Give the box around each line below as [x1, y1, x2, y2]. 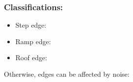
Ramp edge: [15, 36, 51, 46]
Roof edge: [15, 52, 47, 63]
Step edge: [15, 20, 46, 30]
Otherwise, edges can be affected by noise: [4, 69, 130, 79]
